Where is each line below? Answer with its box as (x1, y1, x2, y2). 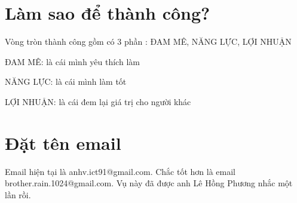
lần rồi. (5, 188, 31, 201)
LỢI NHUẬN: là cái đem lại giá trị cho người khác (5, 95, 191, 107)
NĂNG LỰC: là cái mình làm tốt (5, 75, 127, 88)
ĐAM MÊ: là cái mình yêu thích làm (5, 55, 140, 67)
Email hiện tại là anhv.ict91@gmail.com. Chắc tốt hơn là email (5, 165, 235, 177)
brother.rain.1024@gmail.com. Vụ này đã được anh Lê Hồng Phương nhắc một (5, 177, 293, 189)
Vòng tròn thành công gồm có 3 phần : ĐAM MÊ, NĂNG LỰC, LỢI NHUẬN (5, 35, 292, 48)
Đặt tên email (5, 130, 121, 155)
